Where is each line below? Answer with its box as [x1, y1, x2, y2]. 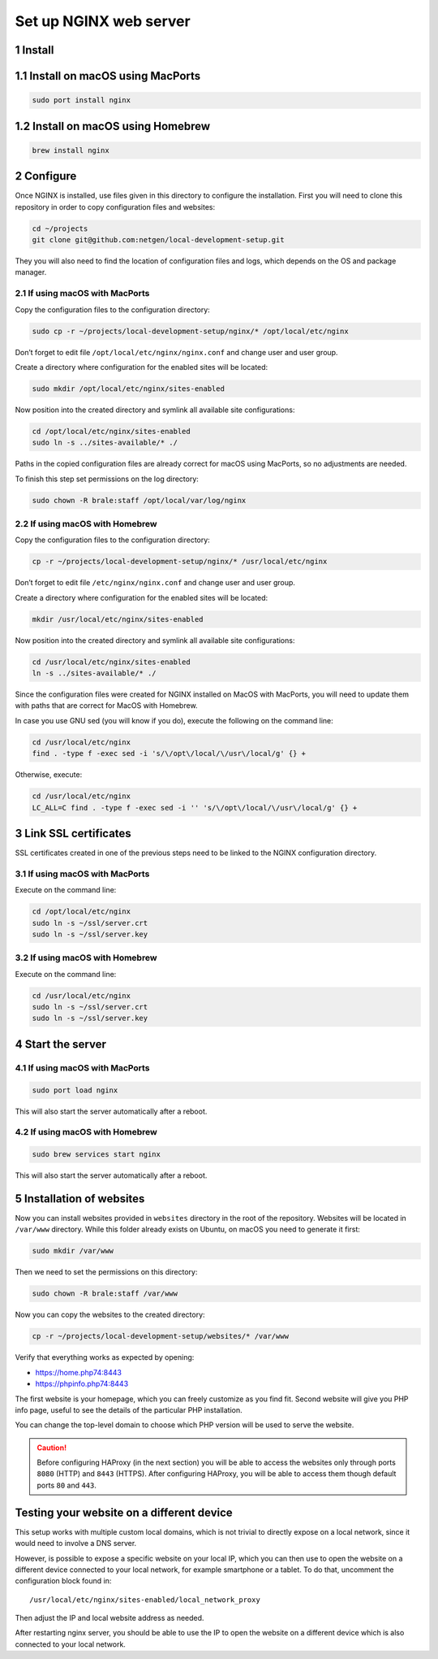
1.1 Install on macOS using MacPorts [15, 69, 201, 83]
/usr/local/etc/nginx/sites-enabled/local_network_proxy [29, 1595, 261, 1605]
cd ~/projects [32, 224, 88, 233]
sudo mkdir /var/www [32, 1246, 114, 1256]
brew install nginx [32, 145, 109, 154]
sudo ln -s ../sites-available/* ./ [32, 438, 178, 447]
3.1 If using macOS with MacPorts [15, 868, 150, 879]
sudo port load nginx [32, 1085, 118, 1095]
